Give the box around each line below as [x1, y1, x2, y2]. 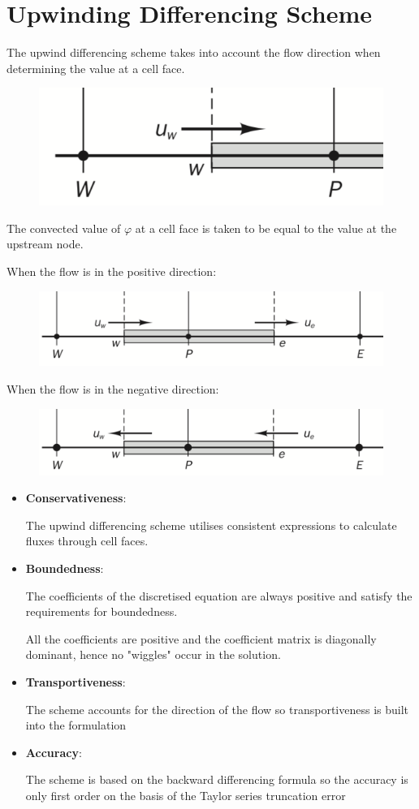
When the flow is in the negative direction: [6, 380, 219, 397]
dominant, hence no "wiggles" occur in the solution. [25, 646, 281, 663]
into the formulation [25, 716, 127, 734]
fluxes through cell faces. [25, 532, 149, 549]
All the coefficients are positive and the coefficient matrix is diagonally [25, 630, 377, 647]
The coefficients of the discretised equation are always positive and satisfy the [25, 587, 413, 604]
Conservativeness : [25, 489, 127, 506]
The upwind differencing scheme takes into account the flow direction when [6, 44, 381, 61]
